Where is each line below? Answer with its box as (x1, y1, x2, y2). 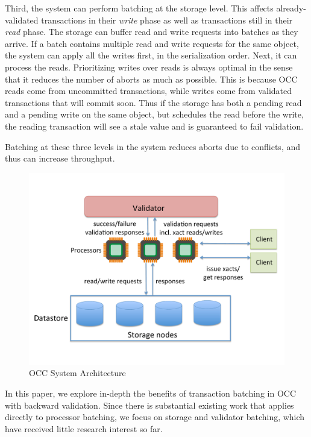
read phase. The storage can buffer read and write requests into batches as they (5, 25, 298, 38)
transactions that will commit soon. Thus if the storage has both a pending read (5, 96, 302, 108)
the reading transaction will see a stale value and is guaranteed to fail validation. (5, 119, 304, 132)
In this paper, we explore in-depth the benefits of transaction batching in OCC (5, 386, 296, 399)
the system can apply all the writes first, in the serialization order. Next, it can (5, 49, 297, 61)
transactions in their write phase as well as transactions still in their (41, 13, 293, 26)
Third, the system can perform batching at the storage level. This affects (5, 2, 274, 14)
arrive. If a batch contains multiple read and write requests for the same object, (5, 37, 299, 49)
